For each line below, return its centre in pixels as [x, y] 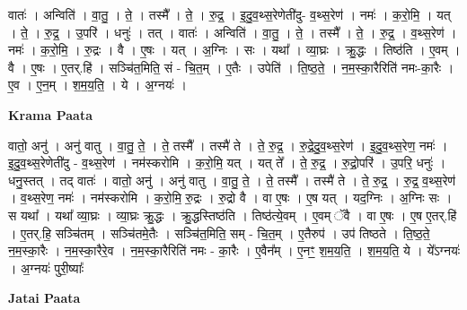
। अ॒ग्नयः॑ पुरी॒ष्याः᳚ [46, 267]
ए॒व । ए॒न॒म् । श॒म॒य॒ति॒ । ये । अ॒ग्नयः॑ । [97, 85]
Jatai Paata [44, 298]
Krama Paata [50, 114]
